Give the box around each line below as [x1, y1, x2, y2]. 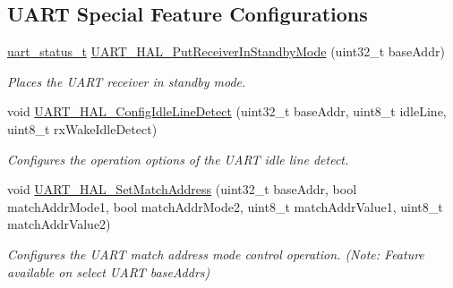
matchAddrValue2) [7, 215, 111, 233]
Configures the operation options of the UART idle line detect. [7, 149, 349, 168]
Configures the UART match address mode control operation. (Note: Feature [7, 244, 424, 263]
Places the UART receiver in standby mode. [7, 72, 246, 90]
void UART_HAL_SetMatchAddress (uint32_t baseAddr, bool [7, 180, 357, 199]
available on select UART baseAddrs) [7, 262, 210, 281]
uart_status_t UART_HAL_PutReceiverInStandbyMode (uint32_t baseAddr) [7, 42, 445, 61]
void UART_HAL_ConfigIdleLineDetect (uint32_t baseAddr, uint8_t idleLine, [7, 102, 447, 121]
